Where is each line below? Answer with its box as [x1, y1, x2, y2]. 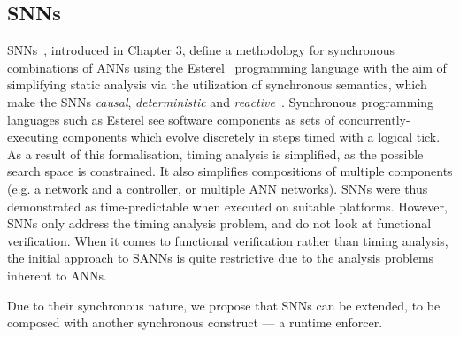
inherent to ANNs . [7, 265, 107, 284]
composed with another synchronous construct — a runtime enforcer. [7, 313, 383, 332]
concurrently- [338, 110, 410, 128]
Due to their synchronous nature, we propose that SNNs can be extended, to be [7, 295, 441, 314]
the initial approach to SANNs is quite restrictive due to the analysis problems [7, 249, 434, 267]
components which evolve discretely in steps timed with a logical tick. [62, 127, 441, 146]
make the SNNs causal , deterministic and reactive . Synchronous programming [7, 92, 434, 111]
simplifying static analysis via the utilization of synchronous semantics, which [7, 75, 427, 94]
